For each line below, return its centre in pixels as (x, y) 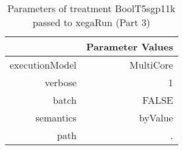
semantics (56, 118)
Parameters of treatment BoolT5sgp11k (91, 8)
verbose (60, 82)
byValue (156, 118)
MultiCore (151, 65)
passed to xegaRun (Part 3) (91, 22)
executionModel (43, 65)
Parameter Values (129, 46)
